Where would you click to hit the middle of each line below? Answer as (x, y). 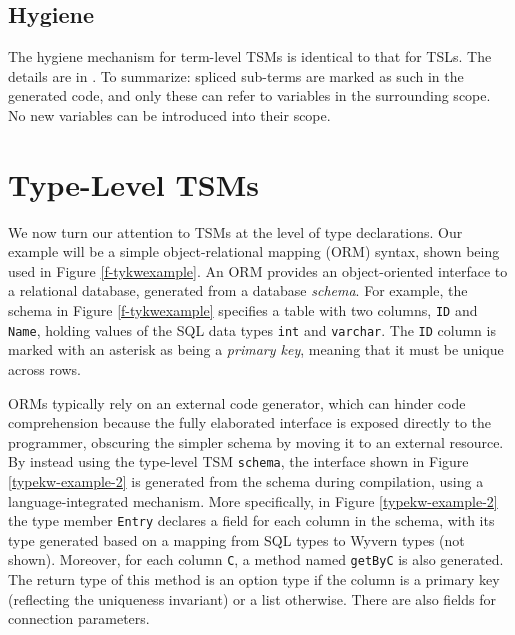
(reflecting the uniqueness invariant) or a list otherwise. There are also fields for (252, 598)
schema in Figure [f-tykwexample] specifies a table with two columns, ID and (243, 310)
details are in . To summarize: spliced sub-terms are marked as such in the (236, 75)
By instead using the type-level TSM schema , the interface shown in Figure (238, 461)
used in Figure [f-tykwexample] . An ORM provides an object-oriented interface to (258, 270)
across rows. (45, 368)
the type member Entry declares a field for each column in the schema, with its (251, 520)
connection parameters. (79, 618)
